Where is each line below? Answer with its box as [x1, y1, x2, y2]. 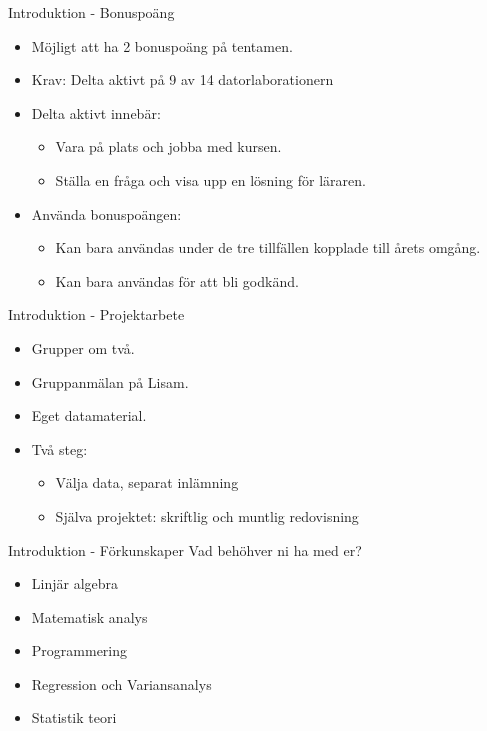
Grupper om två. [31, 337, 135, 358]
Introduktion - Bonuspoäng [8, 2, 175, 22]
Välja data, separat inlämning [55, 472, 239, 493]
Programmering [31, 640, 128, 661]
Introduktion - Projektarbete [8, 304, 185, 325]
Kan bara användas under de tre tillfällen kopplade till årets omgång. [55, 237, 481, 258]
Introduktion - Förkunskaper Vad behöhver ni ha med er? [8, 539, 362, 560]
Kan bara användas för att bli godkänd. [55, 270, 299, 291]
